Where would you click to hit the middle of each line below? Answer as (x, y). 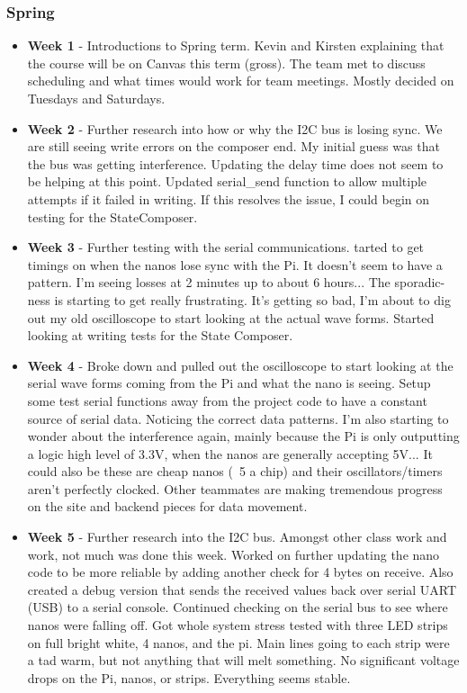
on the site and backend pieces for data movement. (167, 506)
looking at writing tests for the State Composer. (160, 335)
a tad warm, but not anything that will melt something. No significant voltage (243, 660)
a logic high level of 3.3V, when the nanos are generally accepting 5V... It (230, 453)
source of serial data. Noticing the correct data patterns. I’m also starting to (238, 418)
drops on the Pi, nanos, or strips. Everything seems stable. (189, 677)
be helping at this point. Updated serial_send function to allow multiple (227, 181)
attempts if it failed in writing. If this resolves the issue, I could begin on (229, 198)
